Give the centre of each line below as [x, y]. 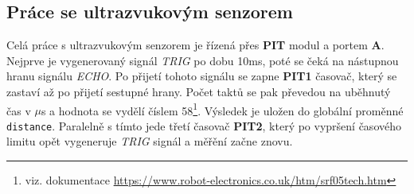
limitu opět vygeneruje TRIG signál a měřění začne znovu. [150, 141]
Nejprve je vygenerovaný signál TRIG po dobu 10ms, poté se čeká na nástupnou [203, 60]
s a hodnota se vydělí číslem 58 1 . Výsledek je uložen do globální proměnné [222, 109]
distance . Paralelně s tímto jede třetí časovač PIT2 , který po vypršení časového [204, 125]
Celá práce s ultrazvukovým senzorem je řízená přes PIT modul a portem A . [195, 45]
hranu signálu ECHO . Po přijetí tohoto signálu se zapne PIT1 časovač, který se [202, 76]
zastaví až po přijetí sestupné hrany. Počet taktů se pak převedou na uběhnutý [199, 91]
